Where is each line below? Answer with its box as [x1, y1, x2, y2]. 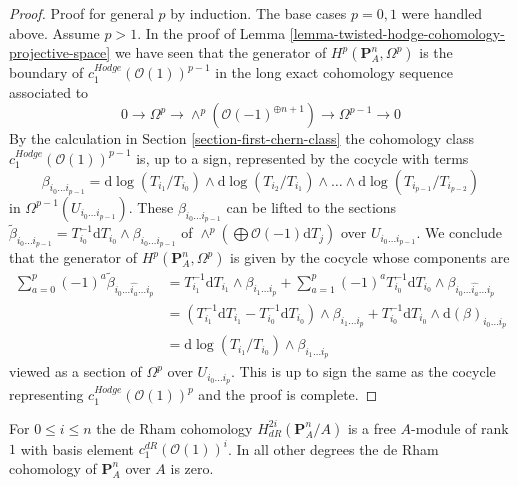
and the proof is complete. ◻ [198, 384, 378, 405]
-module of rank [411, 417, 509, 438]
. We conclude [416, 222, 502, 243]
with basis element [20, 438, 134, 459]
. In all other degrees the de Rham [227, 438, 439, 459]
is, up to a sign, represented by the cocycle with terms [136, 147, 469, 168]
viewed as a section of [9, 361, 142, 382]
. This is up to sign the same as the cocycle [231, 361, 496, 382]
